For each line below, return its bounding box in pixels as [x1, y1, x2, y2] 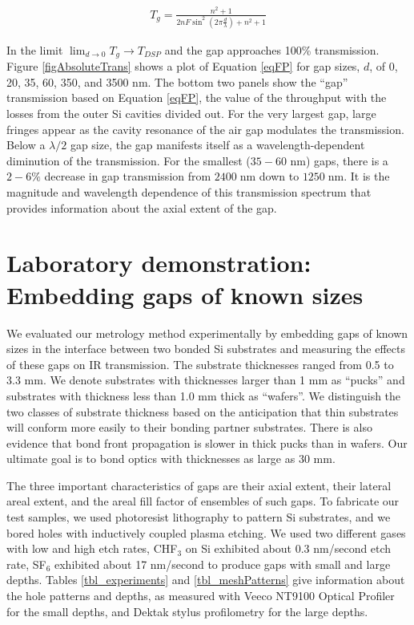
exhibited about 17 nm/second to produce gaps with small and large [54, 555, 391, 572]
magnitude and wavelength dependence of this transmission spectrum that [6, 184, 372, 201]
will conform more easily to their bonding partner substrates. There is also [6, 419, 372, 436]
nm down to [239, 168, 299, 185]
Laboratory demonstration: [6, 246, 312, 279]
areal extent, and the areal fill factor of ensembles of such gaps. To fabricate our [6, 493, 400, 509]
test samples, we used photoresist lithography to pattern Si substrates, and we [6, 509, 391, 526]
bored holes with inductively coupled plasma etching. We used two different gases [6, 524, 406, 541]
